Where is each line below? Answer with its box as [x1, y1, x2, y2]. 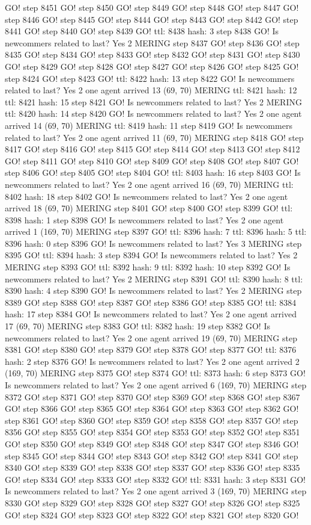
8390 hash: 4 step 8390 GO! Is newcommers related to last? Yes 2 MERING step [5, 284, 302, 297]
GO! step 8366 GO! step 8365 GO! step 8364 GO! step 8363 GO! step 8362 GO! [5, 402, 299, 415]
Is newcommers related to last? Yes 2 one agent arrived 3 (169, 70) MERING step [5, 485, 307, 497]
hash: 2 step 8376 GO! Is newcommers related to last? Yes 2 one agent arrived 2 [5, 355, 300, 367]
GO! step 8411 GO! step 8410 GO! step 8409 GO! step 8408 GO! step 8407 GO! [5, 154, 299, 167]
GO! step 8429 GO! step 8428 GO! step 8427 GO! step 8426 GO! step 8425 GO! [5, 60, 299, 72]
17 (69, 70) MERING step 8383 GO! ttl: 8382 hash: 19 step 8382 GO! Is [5, 320, 270, 332]
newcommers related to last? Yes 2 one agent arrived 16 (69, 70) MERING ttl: [5, 178, 294, 190]
